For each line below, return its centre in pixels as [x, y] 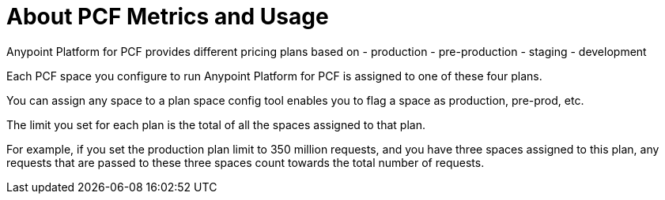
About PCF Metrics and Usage [168, 17]
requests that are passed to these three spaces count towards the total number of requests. [246, 162]
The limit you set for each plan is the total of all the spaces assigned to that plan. [216, 124]
